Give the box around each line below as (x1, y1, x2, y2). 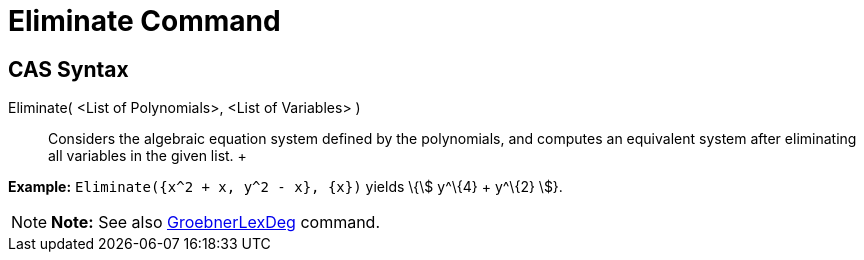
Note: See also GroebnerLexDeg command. (51, 212, 380, 233)
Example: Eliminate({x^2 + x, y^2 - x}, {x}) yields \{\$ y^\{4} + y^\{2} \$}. (8, 178, 563, 196)
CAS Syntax (8, 56, 129, 82)
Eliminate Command (8, 4, 281, 38)
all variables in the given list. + (48, 147, 247, 165)
